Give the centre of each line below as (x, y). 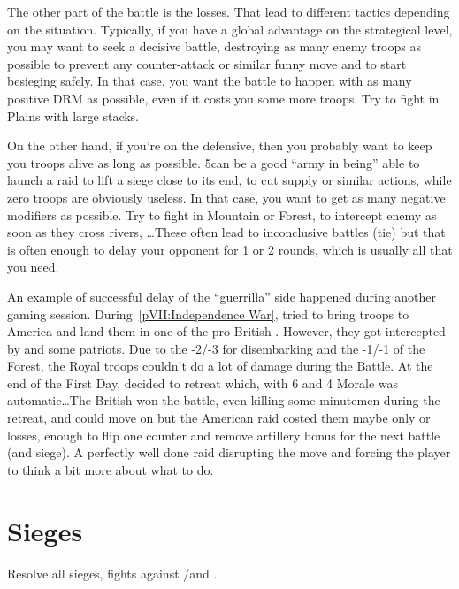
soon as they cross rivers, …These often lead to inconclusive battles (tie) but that (226, 232)
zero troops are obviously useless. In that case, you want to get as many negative (226, 197)
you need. (33, 267)
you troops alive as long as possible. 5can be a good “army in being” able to (214, 162)
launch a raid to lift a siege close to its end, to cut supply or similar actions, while (229, 180)
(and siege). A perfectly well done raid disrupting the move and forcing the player (229, 452)
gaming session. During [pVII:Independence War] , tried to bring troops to (208, 314)
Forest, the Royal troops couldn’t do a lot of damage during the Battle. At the (220, 366)
